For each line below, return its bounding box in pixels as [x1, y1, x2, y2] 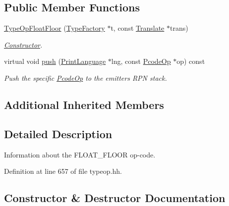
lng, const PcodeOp [111, 56, 171, 66]
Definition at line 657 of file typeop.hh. [4, 166, 122, 176]
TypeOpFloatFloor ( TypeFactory [4, 23, 105, 33]
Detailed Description [4, 126, 113, 141]
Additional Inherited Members [4, 97, 164, 112]
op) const [176, 56, 205, 66]
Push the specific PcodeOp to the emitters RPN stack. [4, 72, 167, 83]
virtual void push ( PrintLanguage [4, 56, 106, 66]
